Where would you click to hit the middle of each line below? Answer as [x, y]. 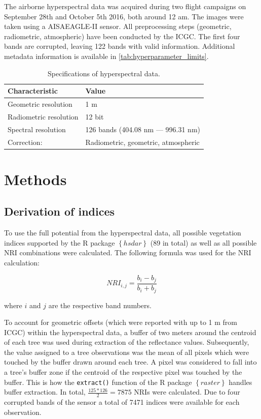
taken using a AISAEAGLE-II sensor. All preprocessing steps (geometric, [118, 26]
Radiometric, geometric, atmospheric [142, 142]
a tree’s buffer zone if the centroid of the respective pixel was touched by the [123, 372]
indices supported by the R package [60, 242]
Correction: [25, 142]
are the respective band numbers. [100, 305]
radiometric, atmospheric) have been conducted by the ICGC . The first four [122, 36]
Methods [35, 179]
